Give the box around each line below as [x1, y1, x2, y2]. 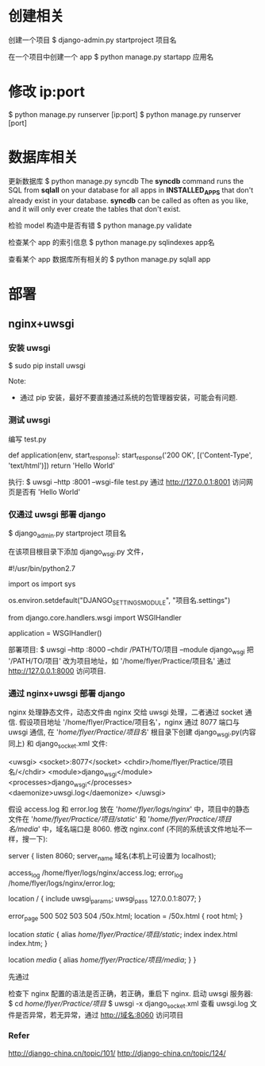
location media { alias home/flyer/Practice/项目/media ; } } [8, 955, 197, 964]
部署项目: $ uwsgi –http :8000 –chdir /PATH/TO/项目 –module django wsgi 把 [8, 645, 254, 656]
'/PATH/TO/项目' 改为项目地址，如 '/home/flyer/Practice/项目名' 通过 [8, 656, 232, 666]
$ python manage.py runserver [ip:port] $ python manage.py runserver [8, 109, 241, 119]
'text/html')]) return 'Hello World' [8, 461, 115, 470]
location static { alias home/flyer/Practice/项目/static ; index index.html [8, 929, 238, 939]
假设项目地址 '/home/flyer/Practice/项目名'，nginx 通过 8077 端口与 [18, 718, 240, 727]
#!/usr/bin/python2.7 [8, 564, 75, 574]
